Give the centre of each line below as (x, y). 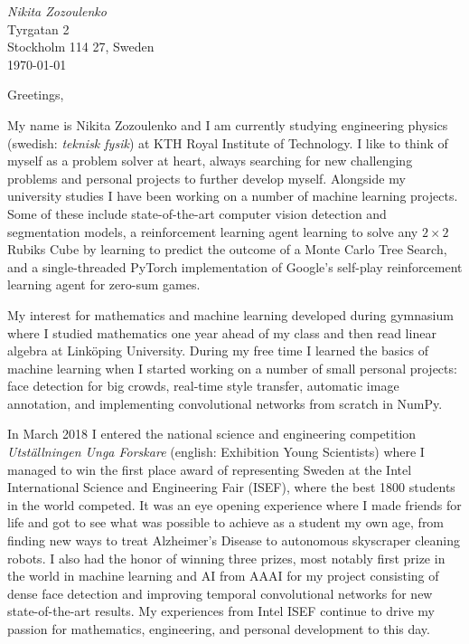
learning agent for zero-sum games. (104, 284)
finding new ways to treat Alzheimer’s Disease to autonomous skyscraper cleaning (234, 540)
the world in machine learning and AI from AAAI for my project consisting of (223, 576)
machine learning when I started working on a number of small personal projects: (232, 368)
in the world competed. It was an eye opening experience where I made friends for (234, 504)
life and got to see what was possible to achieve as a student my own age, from (226, 522)
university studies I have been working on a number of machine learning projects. (233, 196)
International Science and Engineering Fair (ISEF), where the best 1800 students (231, 487)
